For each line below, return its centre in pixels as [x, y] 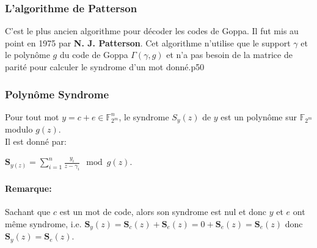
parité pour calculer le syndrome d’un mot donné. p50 [105, 67]
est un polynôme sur [259, 116]
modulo [19, 129]
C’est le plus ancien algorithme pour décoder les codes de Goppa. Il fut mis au [152, 31]
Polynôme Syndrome [57, 94]
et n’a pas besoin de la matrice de [229, 55]
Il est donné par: [36, 141]
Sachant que [28, 212]
